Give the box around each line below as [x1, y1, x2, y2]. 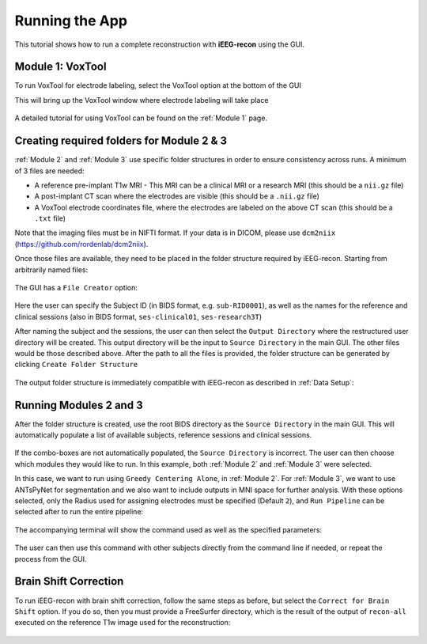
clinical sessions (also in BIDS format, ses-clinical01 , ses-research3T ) [14, 312, 263, 321]
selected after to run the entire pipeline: [14, 507, 144, 517]
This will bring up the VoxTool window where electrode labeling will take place [14, 95, 269, 104]
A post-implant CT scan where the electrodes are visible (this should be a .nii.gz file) [34, 191, 320, 201]
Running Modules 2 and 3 [14, 398, 143, 411]
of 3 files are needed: [14, 166, 85, 176]
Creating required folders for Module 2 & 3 [14, 134, 228, 148]
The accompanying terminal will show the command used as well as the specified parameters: [14, 525, 323, 534]
